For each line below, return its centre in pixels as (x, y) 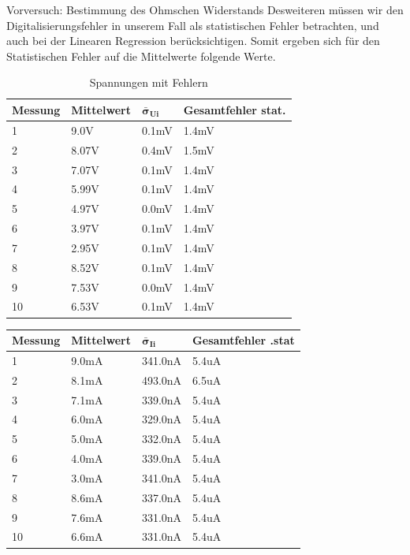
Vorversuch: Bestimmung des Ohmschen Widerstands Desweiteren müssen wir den (205, 9)
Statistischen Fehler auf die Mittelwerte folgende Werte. (141, 56)
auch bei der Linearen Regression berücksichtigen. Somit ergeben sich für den (193, 41)
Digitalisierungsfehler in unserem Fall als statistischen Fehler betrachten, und (193, 25)
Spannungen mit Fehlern (149, 82)
